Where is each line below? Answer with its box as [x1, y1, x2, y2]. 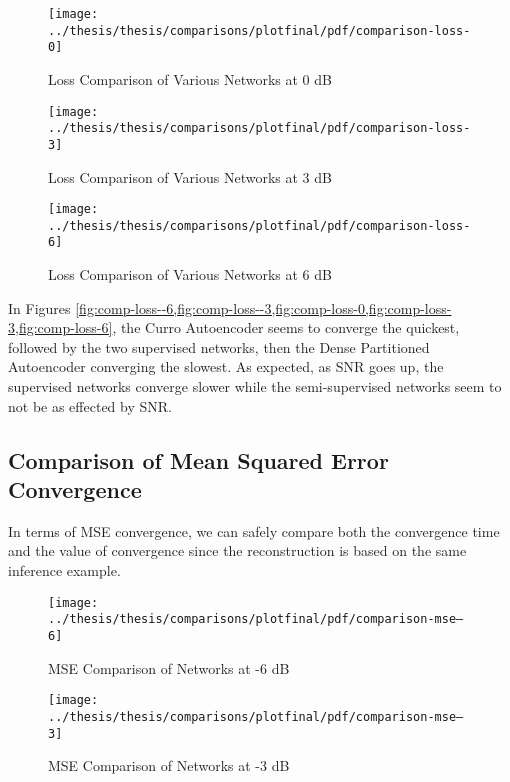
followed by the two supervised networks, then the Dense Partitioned [8, 336, 430, 357]
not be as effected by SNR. [8, 395, 172, 416]
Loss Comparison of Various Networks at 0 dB [48, 68, 332, 89]
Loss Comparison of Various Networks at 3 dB [48, 166, 332, 187]
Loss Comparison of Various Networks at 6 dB [48, 264, 332, 285]
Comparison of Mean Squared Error [8, 444, 389, 475]
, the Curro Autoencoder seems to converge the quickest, [112, 317, 460, 338]
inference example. [8, 560, 121, 581]
